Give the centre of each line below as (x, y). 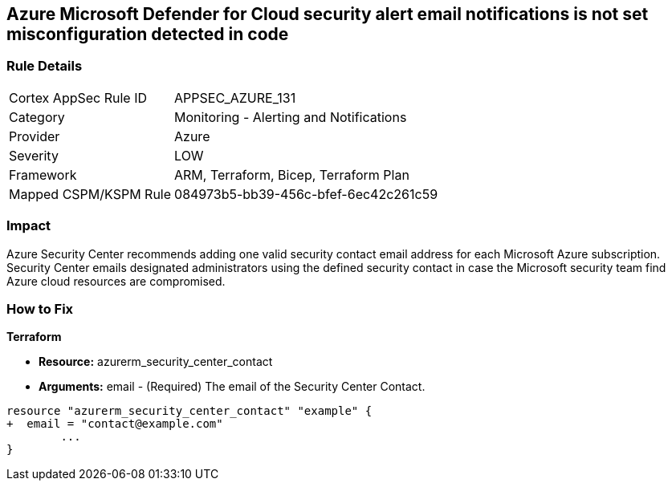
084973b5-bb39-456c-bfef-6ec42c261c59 (306, 194)
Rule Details (45, 66)
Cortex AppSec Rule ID (78, 97)
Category (37, 117)
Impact (29, 226)
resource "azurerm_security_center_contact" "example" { (189, 411)
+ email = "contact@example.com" (115, 424)
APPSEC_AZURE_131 (235, 97)
